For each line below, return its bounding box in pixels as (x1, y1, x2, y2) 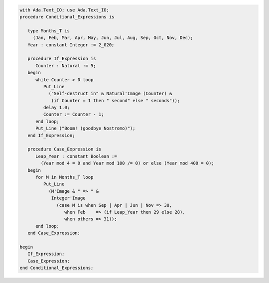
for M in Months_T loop (35, 174, 94, 180)
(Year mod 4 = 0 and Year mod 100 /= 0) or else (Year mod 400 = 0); (40, 160, 214, 166)
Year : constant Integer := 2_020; (27, 42, 115, 47)
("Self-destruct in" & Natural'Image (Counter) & (48, 91, 172, 97)
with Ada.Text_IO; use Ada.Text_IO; (19, 7, 110, 12)
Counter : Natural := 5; (35, 63, 97, 68)
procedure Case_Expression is (27, 146, 102, 152)
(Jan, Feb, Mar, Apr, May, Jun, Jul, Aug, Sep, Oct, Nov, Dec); (32, 35, 193, 41)
